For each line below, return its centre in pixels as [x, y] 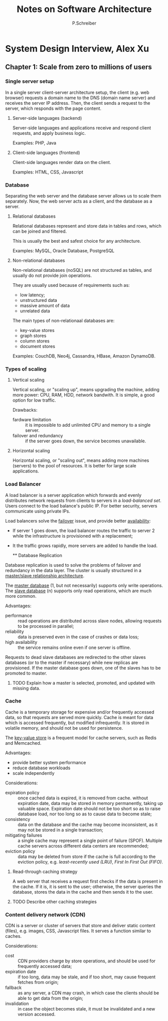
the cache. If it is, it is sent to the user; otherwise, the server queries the [87, 887]
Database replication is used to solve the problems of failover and [73, 565]
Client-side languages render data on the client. [62, 162]
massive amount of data [45, 305]
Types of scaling [26, 369]
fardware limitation [32, 420]
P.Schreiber [84, 23]
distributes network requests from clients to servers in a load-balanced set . [83, 500]
